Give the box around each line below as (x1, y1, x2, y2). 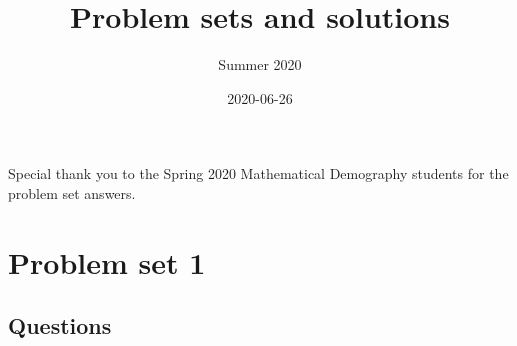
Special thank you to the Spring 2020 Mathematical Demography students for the (8, 163, 509, 184)
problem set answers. (8, 182, 136, 203)
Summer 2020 (218, 54, 302, 75)
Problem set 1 (8, 241, 206, 282)
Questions (8, 310, 112, 341)
